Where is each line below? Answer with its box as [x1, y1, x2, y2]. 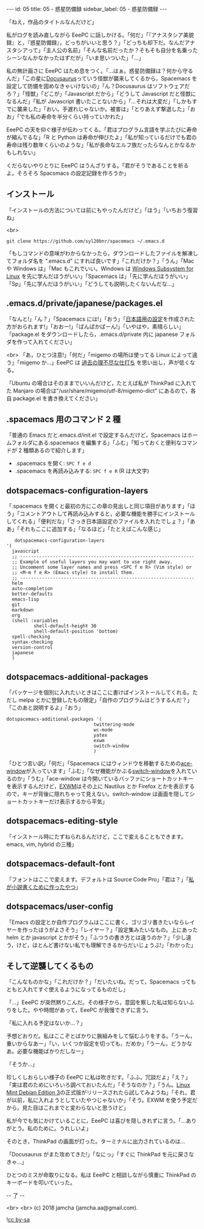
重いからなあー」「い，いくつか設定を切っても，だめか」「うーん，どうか [6, 1040, 188, 1048]
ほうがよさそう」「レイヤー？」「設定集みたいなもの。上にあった [38, 926, 198, 933]
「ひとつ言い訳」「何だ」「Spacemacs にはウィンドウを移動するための [6, 760, 181, 767]
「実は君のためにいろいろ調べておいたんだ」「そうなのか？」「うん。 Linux [6, 1081, 191, 1089]
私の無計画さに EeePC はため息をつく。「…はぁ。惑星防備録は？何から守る [6, 67, 194, 75]
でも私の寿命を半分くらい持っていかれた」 [19, 113, 127, 120]
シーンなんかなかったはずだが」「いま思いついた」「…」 [6, 54, 144, 61]
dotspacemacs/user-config [6, 902, 114, 912]
